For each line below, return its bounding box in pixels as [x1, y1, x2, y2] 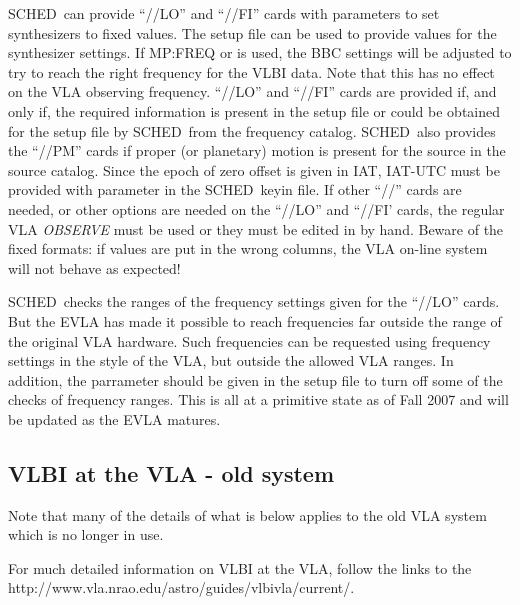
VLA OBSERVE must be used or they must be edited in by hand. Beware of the [8, 218, 504, 239]
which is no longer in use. [8, 524, 164, 545]
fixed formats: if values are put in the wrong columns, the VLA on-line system [8, 238, 488, 259]
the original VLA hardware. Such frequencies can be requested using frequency [8, 330, 491, 351]
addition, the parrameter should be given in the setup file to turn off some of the [8, 369, 503, 390]
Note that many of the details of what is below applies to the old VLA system [8, 504, 487, 525]
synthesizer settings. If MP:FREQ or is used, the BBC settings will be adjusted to [8, 42, 512, 63]
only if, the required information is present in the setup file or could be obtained [8, 100, 501, 121]
